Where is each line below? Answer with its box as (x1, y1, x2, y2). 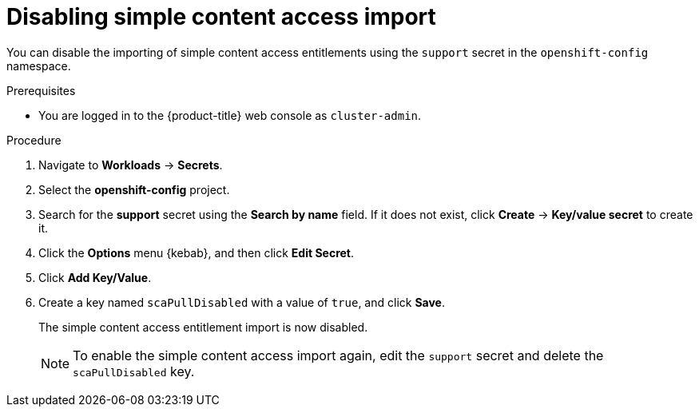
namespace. (6, 58, 71, 73)
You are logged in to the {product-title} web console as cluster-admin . (38, 108, 422, 122)
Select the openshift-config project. (38, 182, 230, 197)
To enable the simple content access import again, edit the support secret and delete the (73, 347, 604, 363)
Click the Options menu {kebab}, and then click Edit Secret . (38, 245, 355, 260)
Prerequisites (6, 83, 76, 97)
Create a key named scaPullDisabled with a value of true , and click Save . (38, 295, 445, 309)
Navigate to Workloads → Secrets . (38, 157, 223, 172)
